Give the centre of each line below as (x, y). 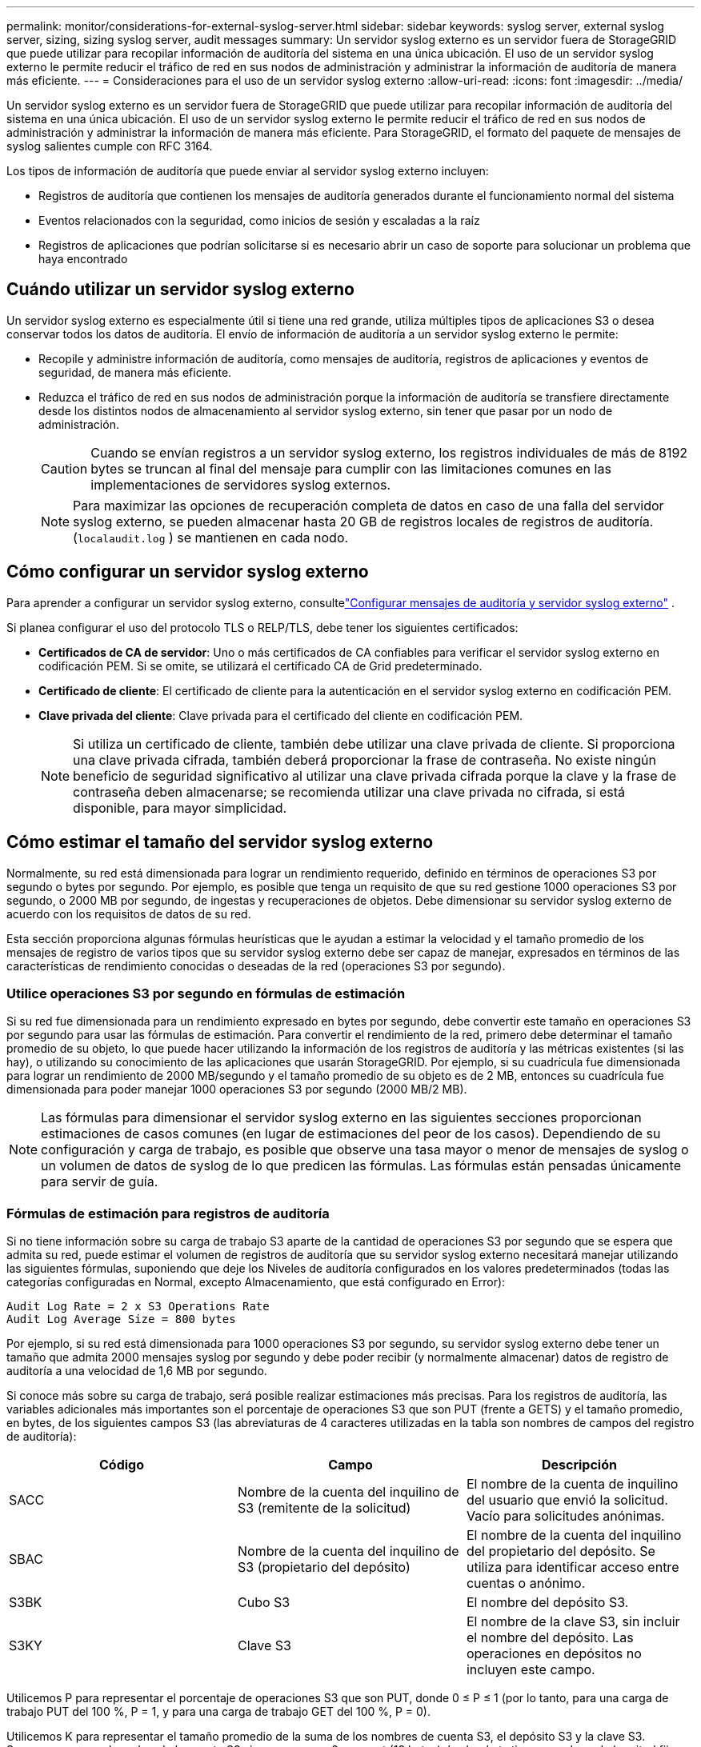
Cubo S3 (264, 1603)
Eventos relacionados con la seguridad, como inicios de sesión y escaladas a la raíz (259, 220)
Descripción (579, 1465)
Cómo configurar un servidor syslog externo (188, 572)
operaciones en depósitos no (554, 1654)
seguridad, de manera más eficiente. (135, 372)
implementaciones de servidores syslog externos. (241, 484)
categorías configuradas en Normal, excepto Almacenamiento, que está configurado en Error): (256, 1282)
